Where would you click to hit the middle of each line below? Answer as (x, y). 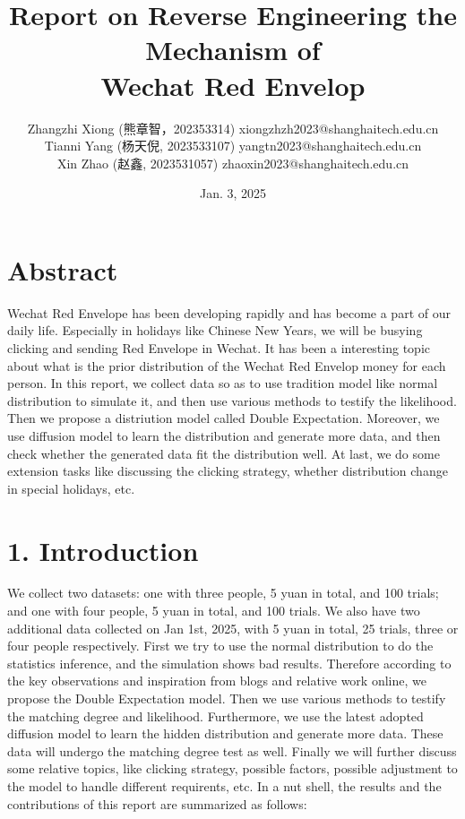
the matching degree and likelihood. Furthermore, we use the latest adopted (215, 716)
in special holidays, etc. (71, 488)
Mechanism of (233, 50)
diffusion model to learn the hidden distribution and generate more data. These (225, 733)
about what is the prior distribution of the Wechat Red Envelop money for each (227, 365)
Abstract (63, 269)
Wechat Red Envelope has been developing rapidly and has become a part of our (229, 312)
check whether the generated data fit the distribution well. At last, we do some (224, 453)
